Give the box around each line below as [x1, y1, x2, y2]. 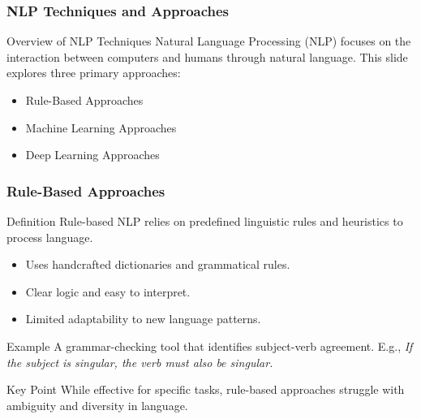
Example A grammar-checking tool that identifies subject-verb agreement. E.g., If [6, 337, 413, 354]
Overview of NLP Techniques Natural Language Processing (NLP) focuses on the [6, 32, 411, 50]
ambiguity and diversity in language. [6, 396, 188, 413]
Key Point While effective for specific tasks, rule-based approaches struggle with [6, 381, 405, 398]
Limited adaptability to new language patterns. [25, 310, 261, 327]
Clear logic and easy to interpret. [25, 283, 191, 300]
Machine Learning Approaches [25, 119, 177, 136]
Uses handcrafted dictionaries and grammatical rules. [25, 256, 290, 273]
